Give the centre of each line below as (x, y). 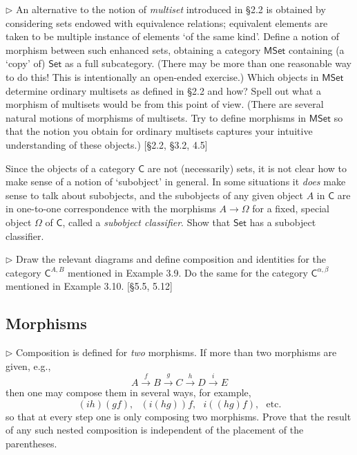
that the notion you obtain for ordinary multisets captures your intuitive (159, 131)
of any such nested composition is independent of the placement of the (155, 430)
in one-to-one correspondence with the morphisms (111, 208)
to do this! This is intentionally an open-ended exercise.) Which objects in (162, 76)
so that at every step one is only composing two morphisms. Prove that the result (178, 416)
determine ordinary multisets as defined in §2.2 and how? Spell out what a (164, 90)
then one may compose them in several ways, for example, (128, 392)
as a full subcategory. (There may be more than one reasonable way (208, 63)
